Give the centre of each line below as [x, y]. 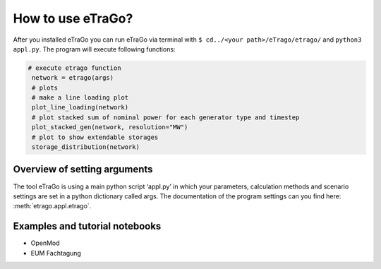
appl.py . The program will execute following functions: [94, 49]
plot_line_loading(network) [80, 107]
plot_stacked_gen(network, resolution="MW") [110, 127]
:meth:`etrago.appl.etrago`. [52, 206]
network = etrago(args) [73, 78]
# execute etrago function [74, 68]
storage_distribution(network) [86, 147]
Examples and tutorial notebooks [87, 226]
